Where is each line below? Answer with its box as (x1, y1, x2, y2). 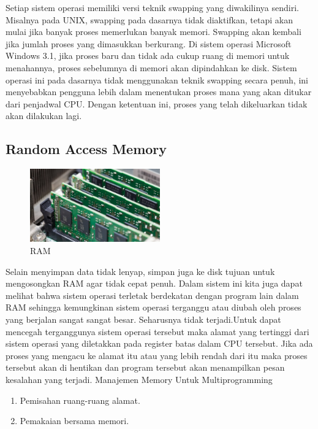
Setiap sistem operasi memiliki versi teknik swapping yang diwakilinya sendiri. (6, 1, 299, 14)
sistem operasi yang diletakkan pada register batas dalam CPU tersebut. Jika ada (6, 337, 313, 350)
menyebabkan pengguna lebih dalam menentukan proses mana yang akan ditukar (6, 85, 312, 98)
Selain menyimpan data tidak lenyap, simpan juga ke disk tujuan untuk (6, 265, 275, 277)
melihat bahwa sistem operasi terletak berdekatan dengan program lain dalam (6, 288, 299, 301)
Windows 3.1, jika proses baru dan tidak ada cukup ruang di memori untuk (6, 49, 290, 62)
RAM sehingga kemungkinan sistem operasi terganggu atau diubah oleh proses (6, 301, 301, 314)
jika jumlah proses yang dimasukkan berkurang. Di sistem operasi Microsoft (6, 37, 292, 50)
